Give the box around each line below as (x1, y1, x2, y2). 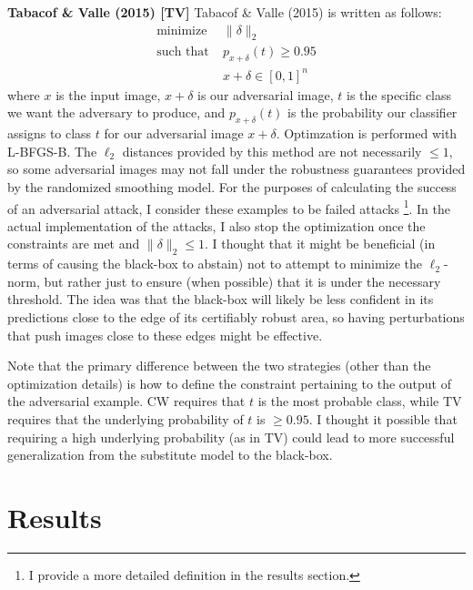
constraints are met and (7, 234, 140, 253)
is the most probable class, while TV (257, 392, 462, 411)
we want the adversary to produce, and (7, 103, 226, 122)
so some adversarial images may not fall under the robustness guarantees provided (7, 159, 466, 178)
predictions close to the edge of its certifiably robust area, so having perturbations (7, 307, 465, 326)
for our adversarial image (104, 124, 244, 143)
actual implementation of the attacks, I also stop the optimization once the (7, 216, 426, 235)
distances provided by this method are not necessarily (122, 141, 422, 160)
